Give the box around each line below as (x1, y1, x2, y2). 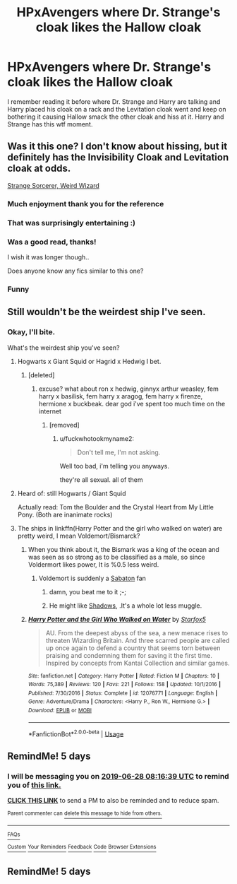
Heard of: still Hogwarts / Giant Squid (17, 489, 126, 497)
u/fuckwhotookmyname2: (59, 434, 135, 442)
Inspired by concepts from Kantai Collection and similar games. (45, 659, 230, 667)
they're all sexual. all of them (59, 475, 143, 484)
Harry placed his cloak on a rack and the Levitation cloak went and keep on (7, 105, 226, 113)
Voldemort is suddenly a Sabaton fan (38, 574, 147, 582)
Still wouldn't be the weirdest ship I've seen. (7, 306, 206, 318)
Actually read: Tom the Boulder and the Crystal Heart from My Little (17, 502, 214, 511)
